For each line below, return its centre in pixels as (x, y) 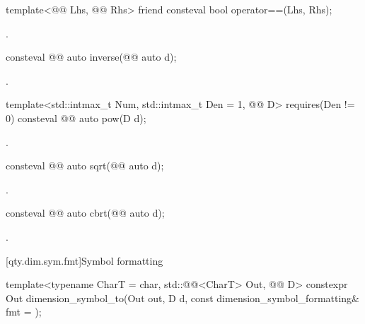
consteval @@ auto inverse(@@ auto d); (91, 57)
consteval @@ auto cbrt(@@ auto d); (85, 213)
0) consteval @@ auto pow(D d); (76, 118)
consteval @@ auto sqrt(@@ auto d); (85, 166)
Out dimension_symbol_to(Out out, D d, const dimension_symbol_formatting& (183, 298)
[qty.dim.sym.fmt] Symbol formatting (85, 260)
